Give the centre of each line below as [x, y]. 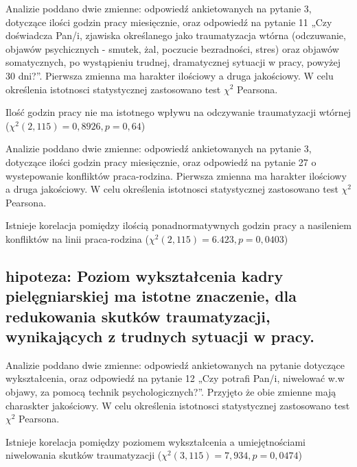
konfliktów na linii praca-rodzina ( [77, 238]
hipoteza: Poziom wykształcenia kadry [145, 275]
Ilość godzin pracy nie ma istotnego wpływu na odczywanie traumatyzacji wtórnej [178, 112]
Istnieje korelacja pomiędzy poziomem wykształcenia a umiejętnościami [156, 441]
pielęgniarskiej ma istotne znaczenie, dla [151, 296]
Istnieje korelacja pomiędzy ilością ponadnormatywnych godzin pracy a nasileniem [178, 225]
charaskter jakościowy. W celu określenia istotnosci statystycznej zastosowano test [178, 405]
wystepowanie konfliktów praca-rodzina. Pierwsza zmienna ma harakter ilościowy [176, 175]
